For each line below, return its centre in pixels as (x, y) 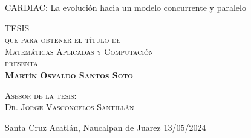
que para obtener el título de (63, 39)
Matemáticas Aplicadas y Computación (79, 51)
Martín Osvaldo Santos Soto (69, 74)
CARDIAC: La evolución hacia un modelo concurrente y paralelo (125, 7)
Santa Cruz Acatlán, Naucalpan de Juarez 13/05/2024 (106, 127)
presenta (21, 63)
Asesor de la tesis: (41, 95)
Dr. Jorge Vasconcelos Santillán (70, 107)
